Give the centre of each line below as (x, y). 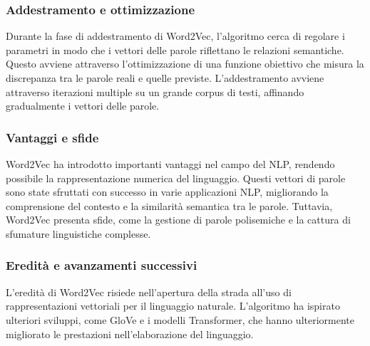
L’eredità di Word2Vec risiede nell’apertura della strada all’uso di (149, 292)
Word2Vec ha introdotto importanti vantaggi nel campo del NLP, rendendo (170, 164)
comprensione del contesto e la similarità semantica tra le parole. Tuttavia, (169, 205)
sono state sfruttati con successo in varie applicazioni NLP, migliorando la (167, 192)
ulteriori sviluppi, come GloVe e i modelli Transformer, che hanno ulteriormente (180, 319)
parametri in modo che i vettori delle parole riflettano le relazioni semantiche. (175, 49)
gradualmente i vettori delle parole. (83, 106)
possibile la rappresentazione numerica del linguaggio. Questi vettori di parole (176, 178)
